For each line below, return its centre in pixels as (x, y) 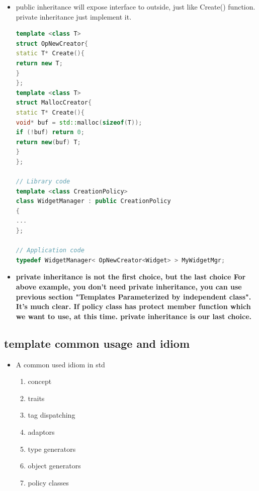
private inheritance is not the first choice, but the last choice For (131, 277)
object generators (54, 466)
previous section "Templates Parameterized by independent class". (134, 296)
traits (36, 398)
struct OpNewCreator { (52, 43)
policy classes (48, 482)
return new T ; (39, 63)
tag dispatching (52, 415)
